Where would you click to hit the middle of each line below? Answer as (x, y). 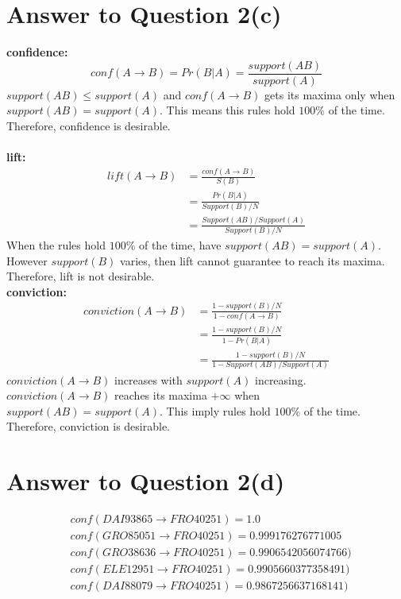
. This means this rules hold (227, 110)
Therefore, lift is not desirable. (81, 276)
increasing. (280, 379)
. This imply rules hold (215, 410)
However (27, 260)
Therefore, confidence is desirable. (89, 125)
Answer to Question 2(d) (146, 481)
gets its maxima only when (330, 94)
